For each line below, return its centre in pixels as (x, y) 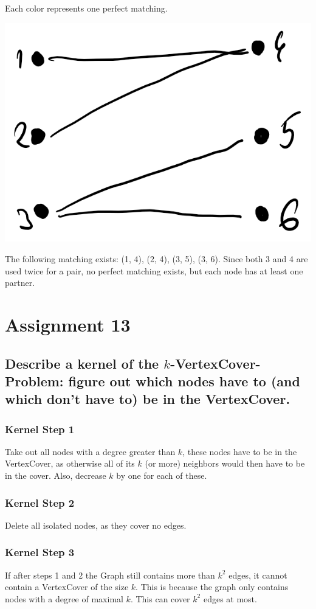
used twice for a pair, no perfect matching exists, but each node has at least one (154, 270)
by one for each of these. (162, 475)
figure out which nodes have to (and (184, 381)
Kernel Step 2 (40, 502)
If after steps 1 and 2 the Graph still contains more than (110, 575)
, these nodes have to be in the (240, 451)
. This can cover (160, 598)
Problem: (34, 381)
